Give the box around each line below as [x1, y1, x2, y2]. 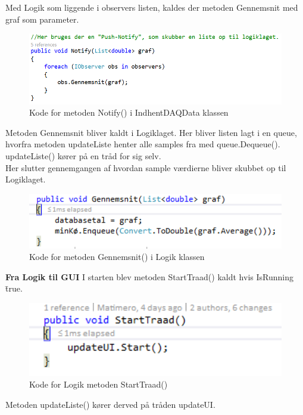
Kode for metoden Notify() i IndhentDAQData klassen [29, 106, 229, 119]
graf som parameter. [5, 13, 79, 25]
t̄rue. [5, 282, 23, 295]
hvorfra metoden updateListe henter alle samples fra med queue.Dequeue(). [5, 138, 280, 150]
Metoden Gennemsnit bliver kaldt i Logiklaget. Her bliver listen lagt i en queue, [5, 126, 297, 138]
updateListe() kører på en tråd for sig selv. [5, 149, 161, 162]
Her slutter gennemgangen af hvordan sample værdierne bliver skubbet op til [5, 161, 286, 174]
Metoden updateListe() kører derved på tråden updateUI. [5, 398, 215, 410]
